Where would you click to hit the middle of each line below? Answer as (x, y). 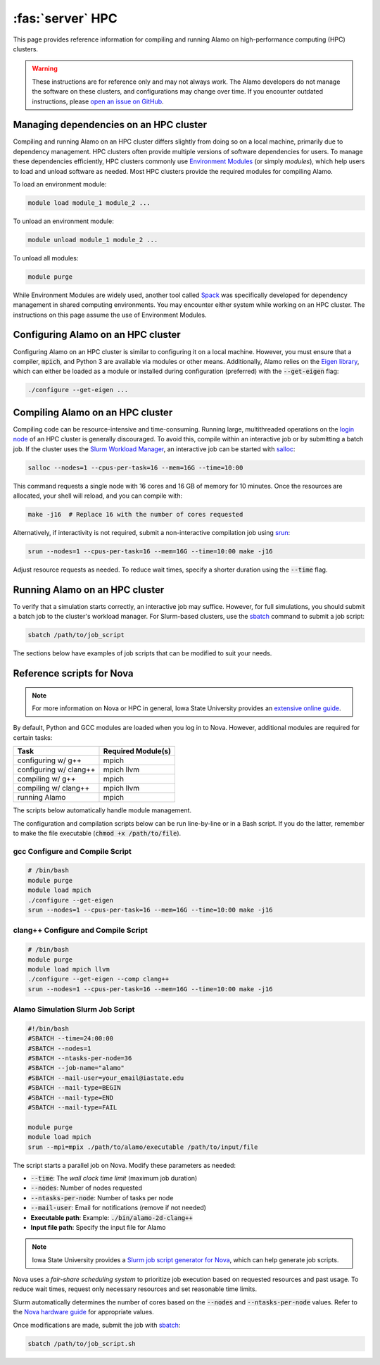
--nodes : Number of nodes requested (87, 1188)
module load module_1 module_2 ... (89, 203)
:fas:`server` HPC (65, 18)
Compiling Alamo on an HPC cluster (93, 412)
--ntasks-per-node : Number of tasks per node (102, 1197)
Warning (45, 69)
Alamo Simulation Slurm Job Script (74, 1009)
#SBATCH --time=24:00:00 (71, 1039)
